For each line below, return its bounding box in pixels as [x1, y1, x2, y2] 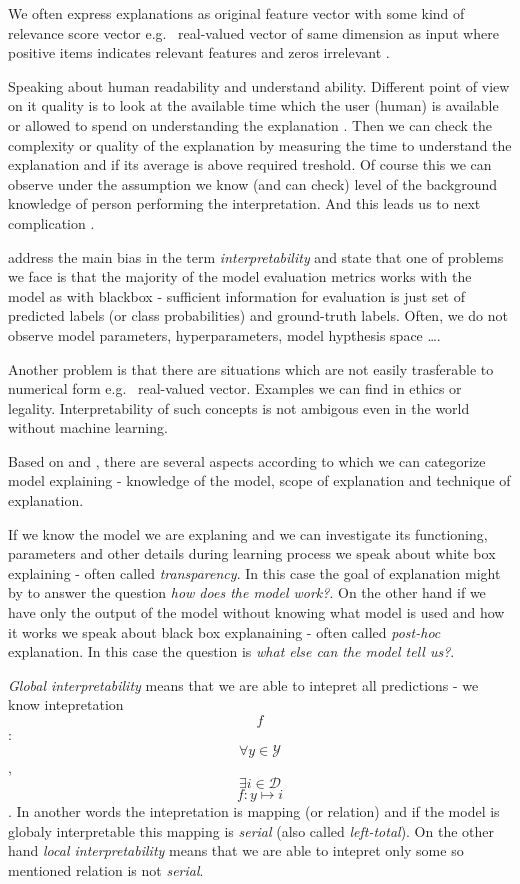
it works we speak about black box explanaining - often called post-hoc [8, 621, 441, 642]
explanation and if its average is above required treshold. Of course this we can [8, 154, 492, 175]
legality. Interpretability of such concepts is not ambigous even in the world [8, 397, 470, 418]
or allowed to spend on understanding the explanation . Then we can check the [8, 114, 493, 135]
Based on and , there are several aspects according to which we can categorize [8, 450, 486, 471]
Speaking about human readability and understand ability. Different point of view [8, 75, 510, 96]
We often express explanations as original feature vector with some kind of [8, 3, 465, 23]
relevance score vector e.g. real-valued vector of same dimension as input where [8, 22, 499, 43]
